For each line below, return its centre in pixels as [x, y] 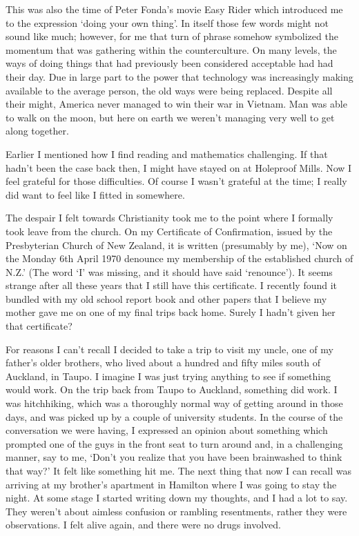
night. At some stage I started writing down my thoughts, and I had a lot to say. [177, 498]
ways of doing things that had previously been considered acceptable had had [169, 63]
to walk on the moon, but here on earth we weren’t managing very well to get [170, 117]
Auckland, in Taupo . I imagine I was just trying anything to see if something [168, 376]
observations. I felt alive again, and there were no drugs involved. [143, 525]
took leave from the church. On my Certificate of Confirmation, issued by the [169, 231]
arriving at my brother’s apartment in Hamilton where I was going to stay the [171, 484]
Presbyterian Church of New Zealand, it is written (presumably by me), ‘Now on [176, 245]
